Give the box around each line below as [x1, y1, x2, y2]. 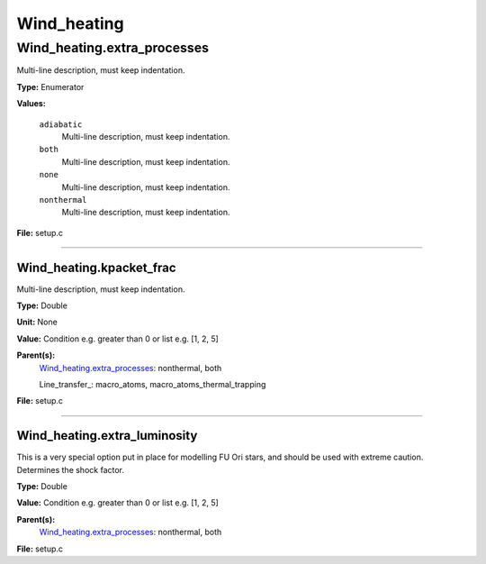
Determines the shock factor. [16, 464, 125, 475]
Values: [16, 98, 47, 109]
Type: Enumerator [16, 81, 85, 92]
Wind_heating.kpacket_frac [16, 259, 176, 275]
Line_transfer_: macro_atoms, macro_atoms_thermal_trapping [39, 378, 266, 389]
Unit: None [16, 316, 58, 328]
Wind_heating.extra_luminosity [16, 428, 198, 443]
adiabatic [39, 119, 83, 130]
